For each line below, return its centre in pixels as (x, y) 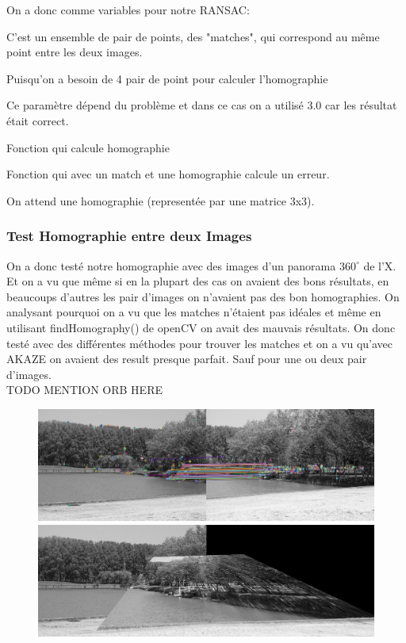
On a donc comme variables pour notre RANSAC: (128, 10)
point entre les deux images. (75, 52)
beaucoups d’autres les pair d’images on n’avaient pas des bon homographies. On (203, 296)
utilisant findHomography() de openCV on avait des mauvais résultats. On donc (201, 327)
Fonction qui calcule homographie (88, 147)
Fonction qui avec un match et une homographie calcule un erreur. (168, 174)
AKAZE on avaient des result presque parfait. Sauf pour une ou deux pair (187, 359)
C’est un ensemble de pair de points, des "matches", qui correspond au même (193, 36)
